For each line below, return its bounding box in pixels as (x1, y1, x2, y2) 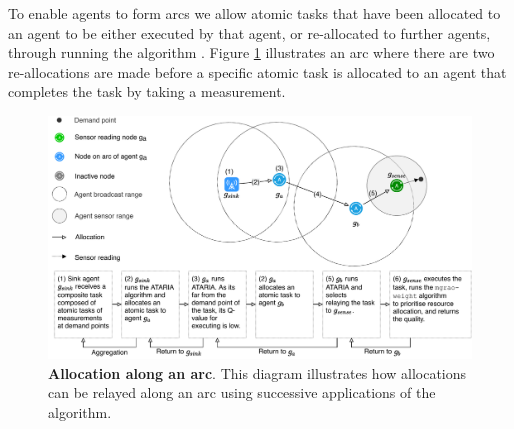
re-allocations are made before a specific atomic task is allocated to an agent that (8, 61, 507, 82)
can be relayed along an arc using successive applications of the (48, 382, 436, 403)
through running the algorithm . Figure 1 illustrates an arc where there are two (8, 42, 495, 63)
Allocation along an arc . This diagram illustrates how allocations (48, 362, 467, 383)
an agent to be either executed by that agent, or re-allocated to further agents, (8, 22, 491, 43)
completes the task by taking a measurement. (8, 81, 286, 102)
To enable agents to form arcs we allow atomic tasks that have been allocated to (8, 3, 501, 23)
